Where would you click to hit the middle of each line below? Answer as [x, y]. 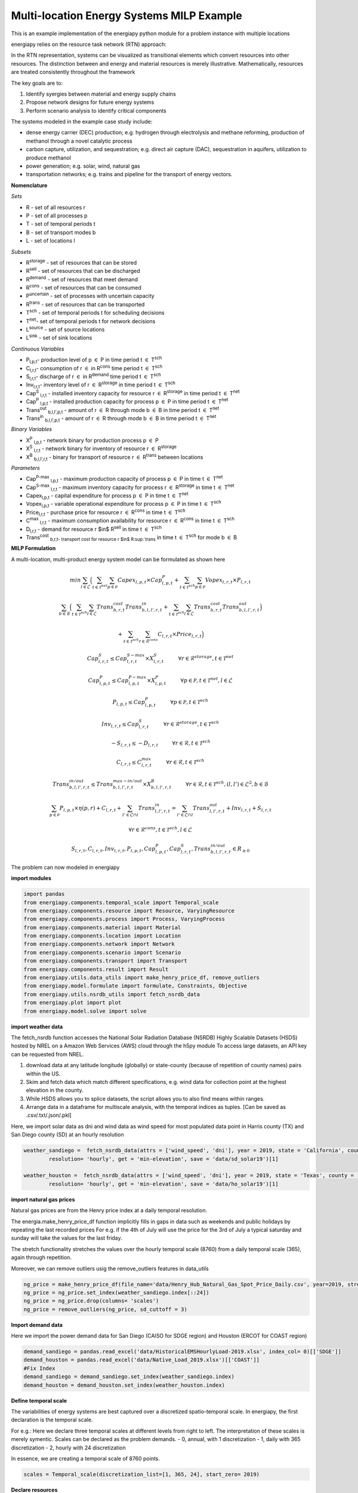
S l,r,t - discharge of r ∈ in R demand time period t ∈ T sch [93, 377]
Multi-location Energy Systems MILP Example [127, 16]
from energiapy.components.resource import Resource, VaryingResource [129, 910]
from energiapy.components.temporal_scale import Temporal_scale [121, 902]
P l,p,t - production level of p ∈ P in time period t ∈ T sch [94, 360]
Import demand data [37, 1325]
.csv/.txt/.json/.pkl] [49, 1115]
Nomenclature [29, 185]
